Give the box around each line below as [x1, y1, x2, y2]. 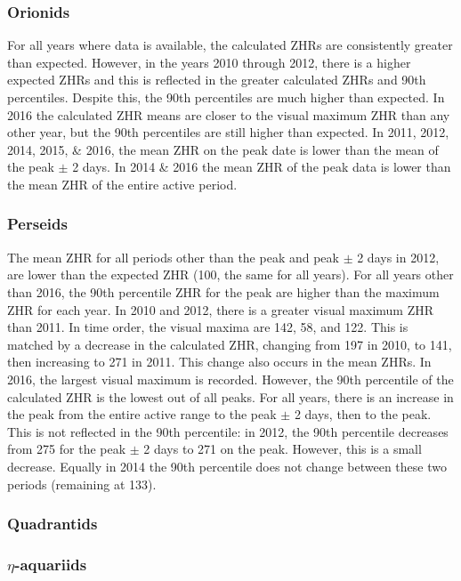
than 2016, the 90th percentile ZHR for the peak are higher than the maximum [7, 282, 440, 301]
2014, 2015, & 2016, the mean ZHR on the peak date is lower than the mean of [7, 140, 439, 158]
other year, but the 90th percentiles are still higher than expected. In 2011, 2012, [7, 123, 449, 141]
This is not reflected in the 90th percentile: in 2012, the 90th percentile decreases [7, 422, 449, 440]
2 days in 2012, [357, 247, 440, 266]
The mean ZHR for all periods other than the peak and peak [7, 247, 339, 266]
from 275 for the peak [7, 440, 126, 458]
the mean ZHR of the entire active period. [7, 174, 238, 193]
